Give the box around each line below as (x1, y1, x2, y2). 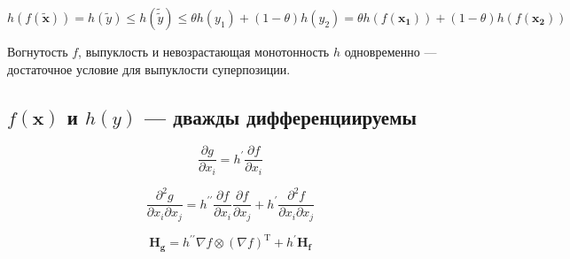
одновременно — (344, 42, 437, 60)
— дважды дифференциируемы (144, 103, 417, 130)
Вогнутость (7, 42, 68, 60)
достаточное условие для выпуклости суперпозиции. (7, 59, 291, 78)
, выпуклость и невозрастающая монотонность (78, 42, 330, 60)
